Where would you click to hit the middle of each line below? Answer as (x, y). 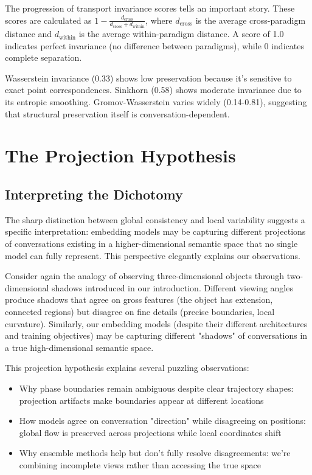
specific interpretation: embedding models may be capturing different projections (155, 231)
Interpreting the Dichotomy (94, 194)
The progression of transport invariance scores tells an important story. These (150, 8)
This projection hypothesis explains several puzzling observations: (127, 368)
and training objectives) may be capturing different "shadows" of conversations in (156, 335)
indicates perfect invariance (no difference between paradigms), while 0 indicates (154, 45)
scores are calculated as (48, 20)
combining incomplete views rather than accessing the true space (140, 464)
